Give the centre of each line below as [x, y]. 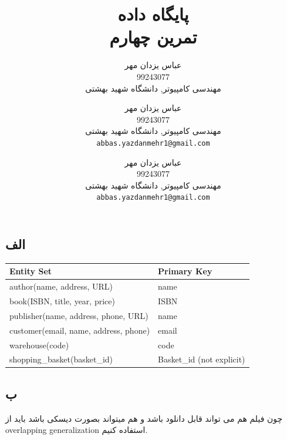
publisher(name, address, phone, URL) [79, 315]
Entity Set [31, 271]
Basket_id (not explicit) [202, 359]
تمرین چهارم [153, 37]
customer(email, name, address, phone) [80, 330]
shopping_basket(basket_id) [61, 359]
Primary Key [185, 271]
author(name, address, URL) [61, 286]
